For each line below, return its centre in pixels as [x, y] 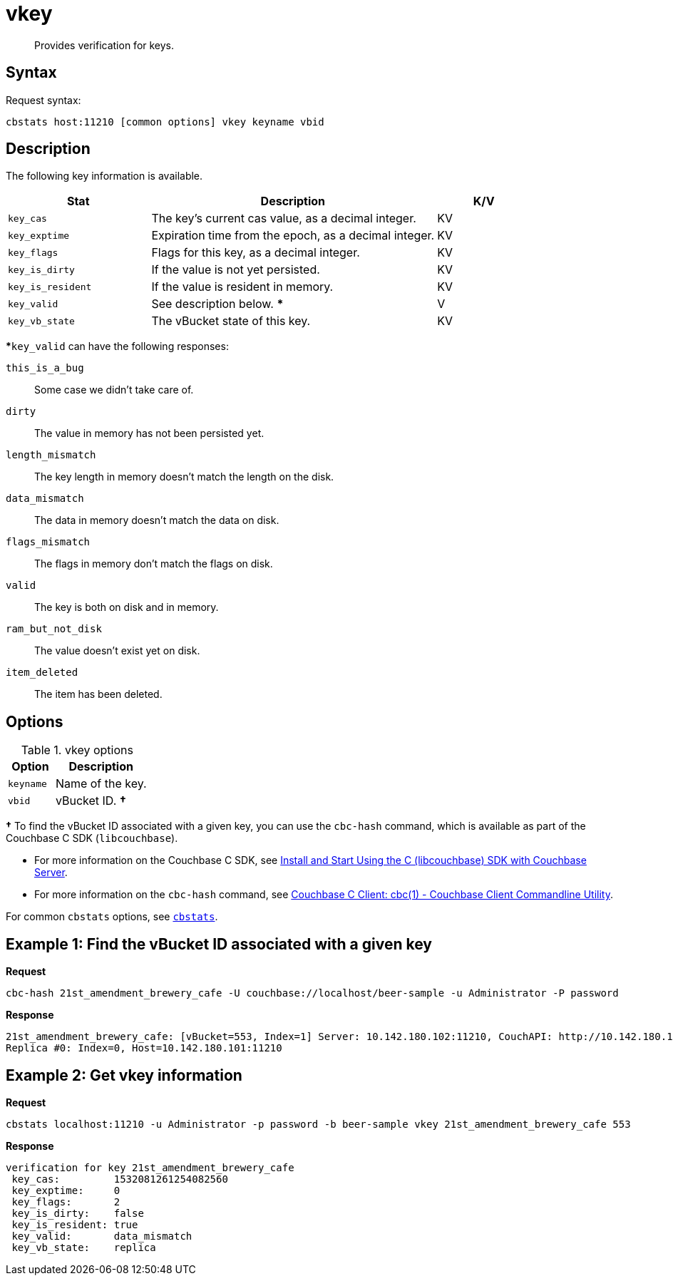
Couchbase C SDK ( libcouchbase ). [92, 838]
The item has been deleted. [98, 694]
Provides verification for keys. [104, 45]
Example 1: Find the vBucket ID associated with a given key [219, 944]
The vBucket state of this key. [231, 321]
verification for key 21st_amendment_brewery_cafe [150, 1167]
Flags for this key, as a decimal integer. [256, 253]
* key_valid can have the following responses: [117, 346]
